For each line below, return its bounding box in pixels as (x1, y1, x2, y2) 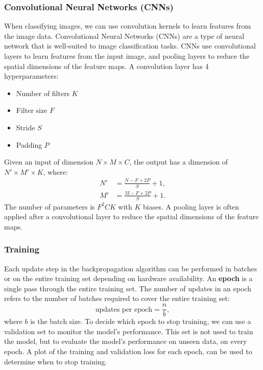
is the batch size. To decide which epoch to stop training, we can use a (30, 316, 251, 327)
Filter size (16, 105, 47, 115)
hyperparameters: (4, 71, 59, 81)
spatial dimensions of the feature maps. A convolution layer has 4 (4, 60, 209, 71)
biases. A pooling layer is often (142, 201, 240, 212)
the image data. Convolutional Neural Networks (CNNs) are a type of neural (4, 30, 245, 41)
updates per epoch (95, 306, 153, 313)
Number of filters (16, 87, 70, 98)
